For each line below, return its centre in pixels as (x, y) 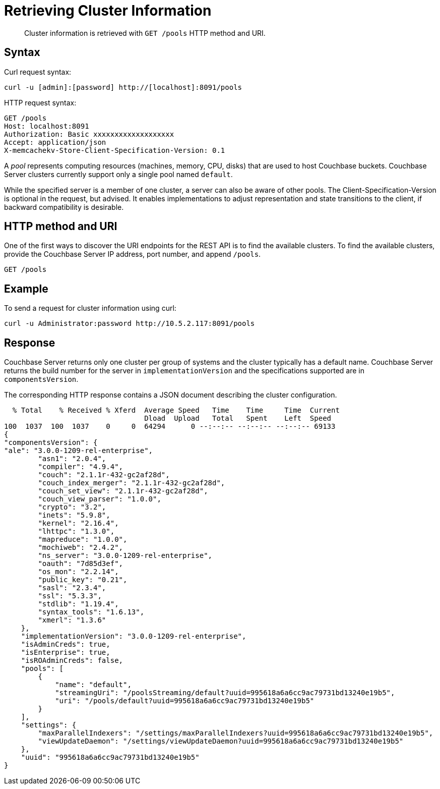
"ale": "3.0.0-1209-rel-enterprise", (79, 451)
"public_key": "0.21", (83, 580)
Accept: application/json (55, 142)
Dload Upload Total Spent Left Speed (238, 418)
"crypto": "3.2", (72, 507)
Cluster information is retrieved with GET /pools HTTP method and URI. (145, 33)
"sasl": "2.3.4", (72, 588)
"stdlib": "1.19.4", (78, 604)
